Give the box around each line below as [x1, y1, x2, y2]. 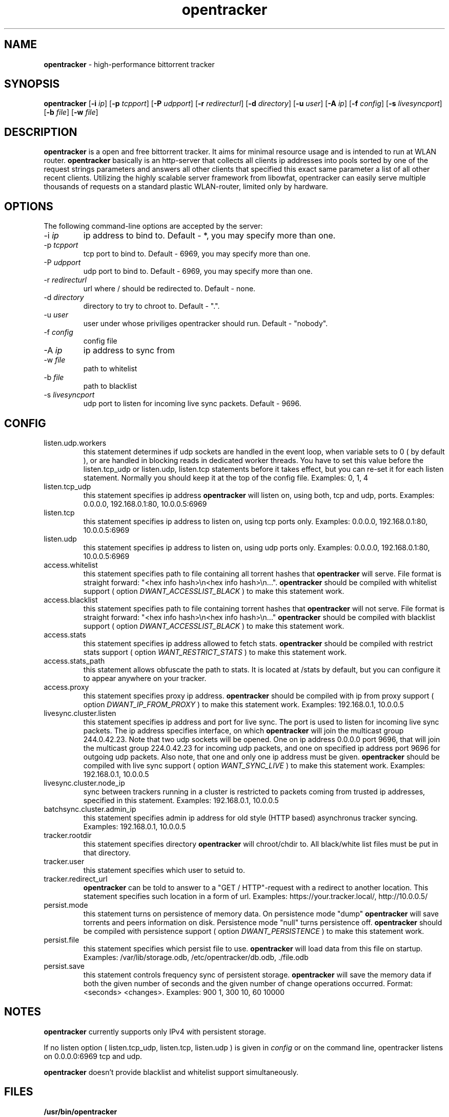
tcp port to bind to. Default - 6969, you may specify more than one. [83, 249, 311, 258]
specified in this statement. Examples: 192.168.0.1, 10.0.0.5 [83, 795, 279, 805]
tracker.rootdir [44, 830, 92, 840]
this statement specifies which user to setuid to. [83, 865, 246, 874]
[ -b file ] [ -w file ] [44, 108, 98, 117]
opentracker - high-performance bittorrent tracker [44, 59, 215, 69]
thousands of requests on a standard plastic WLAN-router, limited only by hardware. [44, 182, 328, 191]
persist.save [44, 961, 85, 970]
